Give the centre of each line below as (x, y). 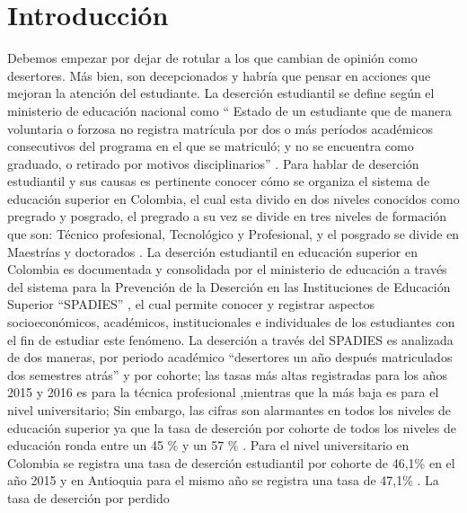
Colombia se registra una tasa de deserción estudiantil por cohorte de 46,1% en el (231, 462)
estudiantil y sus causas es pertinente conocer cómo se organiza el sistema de (219, 181)
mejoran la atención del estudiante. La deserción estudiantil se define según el (221, 93)
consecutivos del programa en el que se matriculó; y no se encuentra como (211, 146)
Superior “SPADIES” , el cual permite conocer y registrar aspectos (191, 304)
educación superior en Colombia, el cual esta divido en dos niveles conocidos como (233, 198)
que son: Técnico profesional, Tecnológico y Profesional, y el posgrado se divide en (233, 234)
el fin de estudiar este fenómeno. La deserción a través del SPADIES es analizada (230, 339)
